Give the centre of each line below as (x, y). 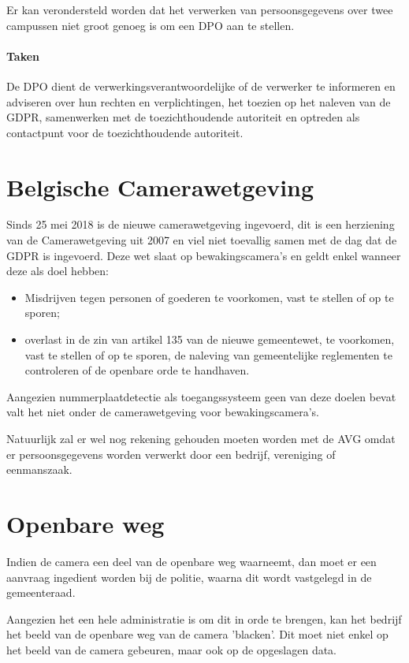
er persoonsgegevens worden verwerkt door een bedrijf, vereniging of (171, 454)
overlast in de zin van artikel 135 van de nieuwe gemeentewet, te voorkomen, (210, 339)
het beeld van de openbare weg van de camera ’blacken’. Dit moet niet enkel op (197, 634)
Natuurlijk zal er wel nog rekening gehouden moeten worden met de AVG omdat (201, 439)
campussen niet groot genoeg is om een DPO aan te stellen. (151, 25)
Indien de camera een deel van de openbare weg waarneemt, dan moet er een (191, 561)
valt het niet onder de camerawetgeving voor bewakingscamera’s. (163, 412)
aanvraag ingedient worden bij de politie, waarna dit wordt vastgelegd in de (189, 577)
